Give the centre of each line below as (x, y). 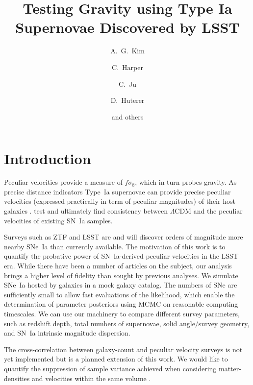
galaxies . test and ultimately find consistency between (86, 211)
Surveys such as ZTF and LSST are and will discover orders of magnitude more (124, 237)
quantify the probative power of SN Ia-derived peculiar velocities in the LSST (121, 256)
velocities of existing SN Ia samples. (58, 220)
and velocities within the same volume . (91, 378)
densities (17, 378)
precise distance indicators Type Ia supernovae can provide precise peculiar (117, 191)
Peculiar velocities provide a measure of (63, 182)
